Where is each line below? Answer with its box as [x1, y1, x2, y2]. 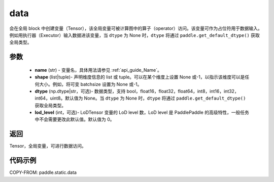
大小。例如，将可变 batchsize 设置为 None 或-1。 [39, 81, 142, 87]
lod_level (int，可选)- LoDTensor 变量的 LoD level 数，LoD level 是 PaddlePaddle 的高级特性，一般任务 [35, 109, 250, 116]
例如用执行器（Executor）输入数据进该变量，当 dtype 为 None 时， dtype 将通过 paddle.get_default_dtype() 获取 [9, 32, 260, 38]
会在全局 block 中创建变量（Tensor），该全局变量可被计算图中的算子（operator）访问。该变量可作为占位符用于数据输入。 [9, 25, 262, 31]
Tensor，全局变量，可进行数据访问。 [9, 143, 86, 149]
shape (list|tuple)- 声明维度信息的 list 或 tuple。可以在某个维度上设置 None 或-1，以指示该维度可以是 [35, 74, 245, 80]
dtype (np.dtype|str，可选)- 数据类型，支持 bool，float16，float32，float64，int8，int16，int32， [35, 88, 239, 94]
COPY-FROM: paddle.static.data [9, 169, 77, 175]
